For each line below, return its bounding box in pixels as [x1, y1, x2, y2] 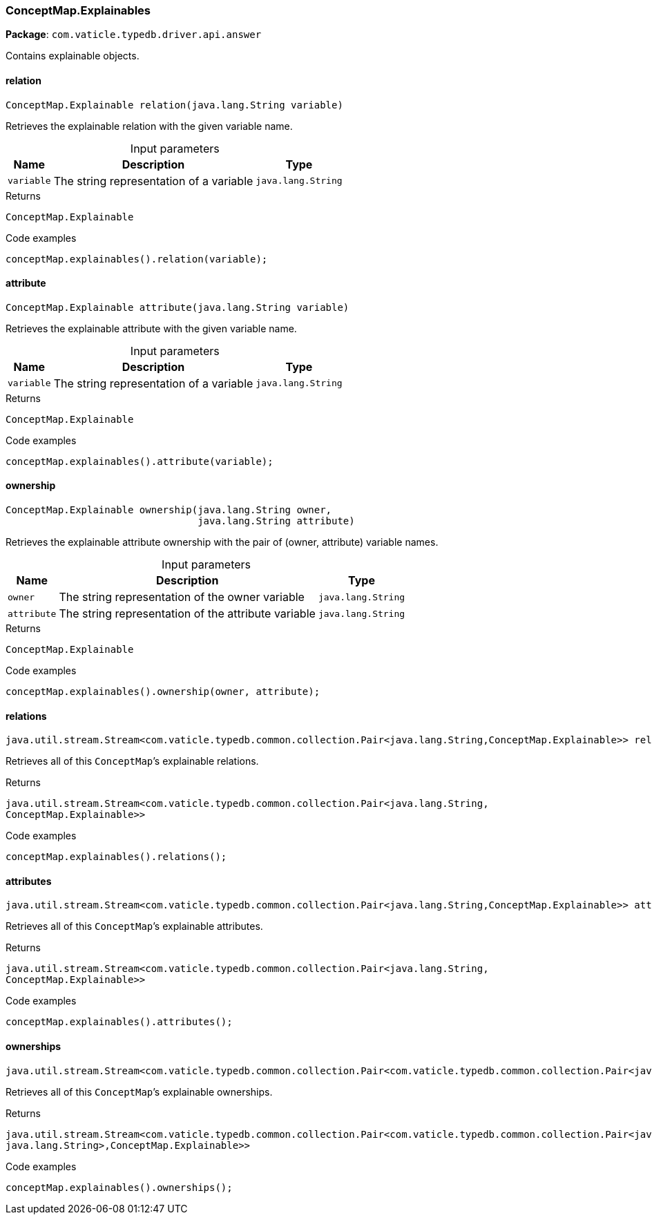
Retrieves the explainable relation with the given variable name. [6, 120, 293, 132]
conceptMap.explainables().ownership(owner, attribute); [6, 686, 320, 698]
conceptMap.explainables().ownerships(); [6, 1181, 233, 1193]
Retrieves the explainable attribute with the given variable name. [6, 322, 297, 334]
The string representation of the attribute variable [59, 607, 316, 621]
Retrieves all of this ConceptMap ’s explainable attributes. [6, 920, 263, 933]
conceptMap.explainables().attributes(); [6, 1016, 233, 1028]
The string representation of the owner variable [59, 590, 305, 604]
